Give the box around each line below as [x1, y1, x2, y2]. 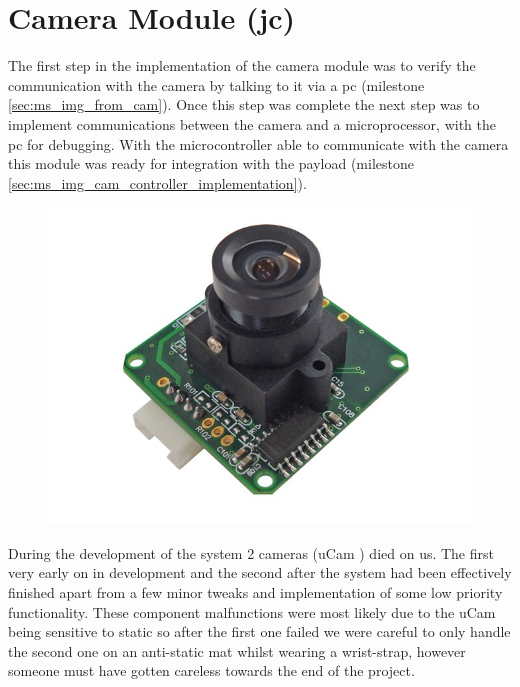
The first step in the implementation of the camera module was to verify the [8, 55, 476, 76]
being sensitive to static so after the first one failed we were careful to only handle [8, 621, 511, 642]
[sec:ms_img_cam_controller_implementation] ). [8, 172, 307, 193]
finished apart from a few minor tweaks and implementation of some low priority [8, 582, 503, 603]
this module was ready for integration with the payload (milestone [8, 153, 414, 174]
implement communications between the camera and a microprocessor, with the [8, 113, 496, 134]
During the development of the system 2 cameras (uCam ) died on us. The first [8, 542, 494, 563]
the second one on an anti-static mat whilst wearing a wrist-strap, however [8, 640, 466, 661]
